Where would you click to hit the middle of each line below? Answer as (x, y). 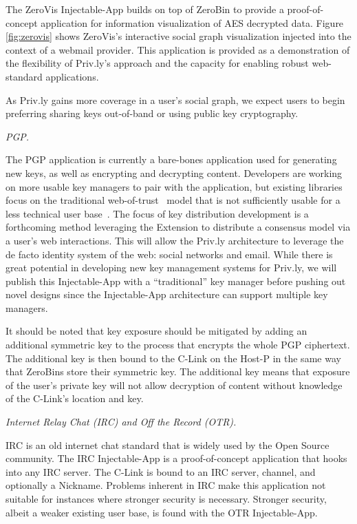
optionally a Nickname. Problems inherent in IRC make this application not (166, 485)
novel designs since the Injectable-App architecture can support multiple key (167, 294)
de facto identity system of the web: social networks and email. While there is (169, 254)
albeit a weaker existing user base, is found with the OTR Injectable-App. (162, 512)
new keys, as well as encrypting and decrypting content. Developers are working (174, 172)
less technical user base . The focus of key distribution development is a (157, 213)
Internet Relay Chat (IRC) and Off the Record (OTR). (121, 422)
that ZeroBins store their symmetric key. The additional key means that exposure (178, 371)
